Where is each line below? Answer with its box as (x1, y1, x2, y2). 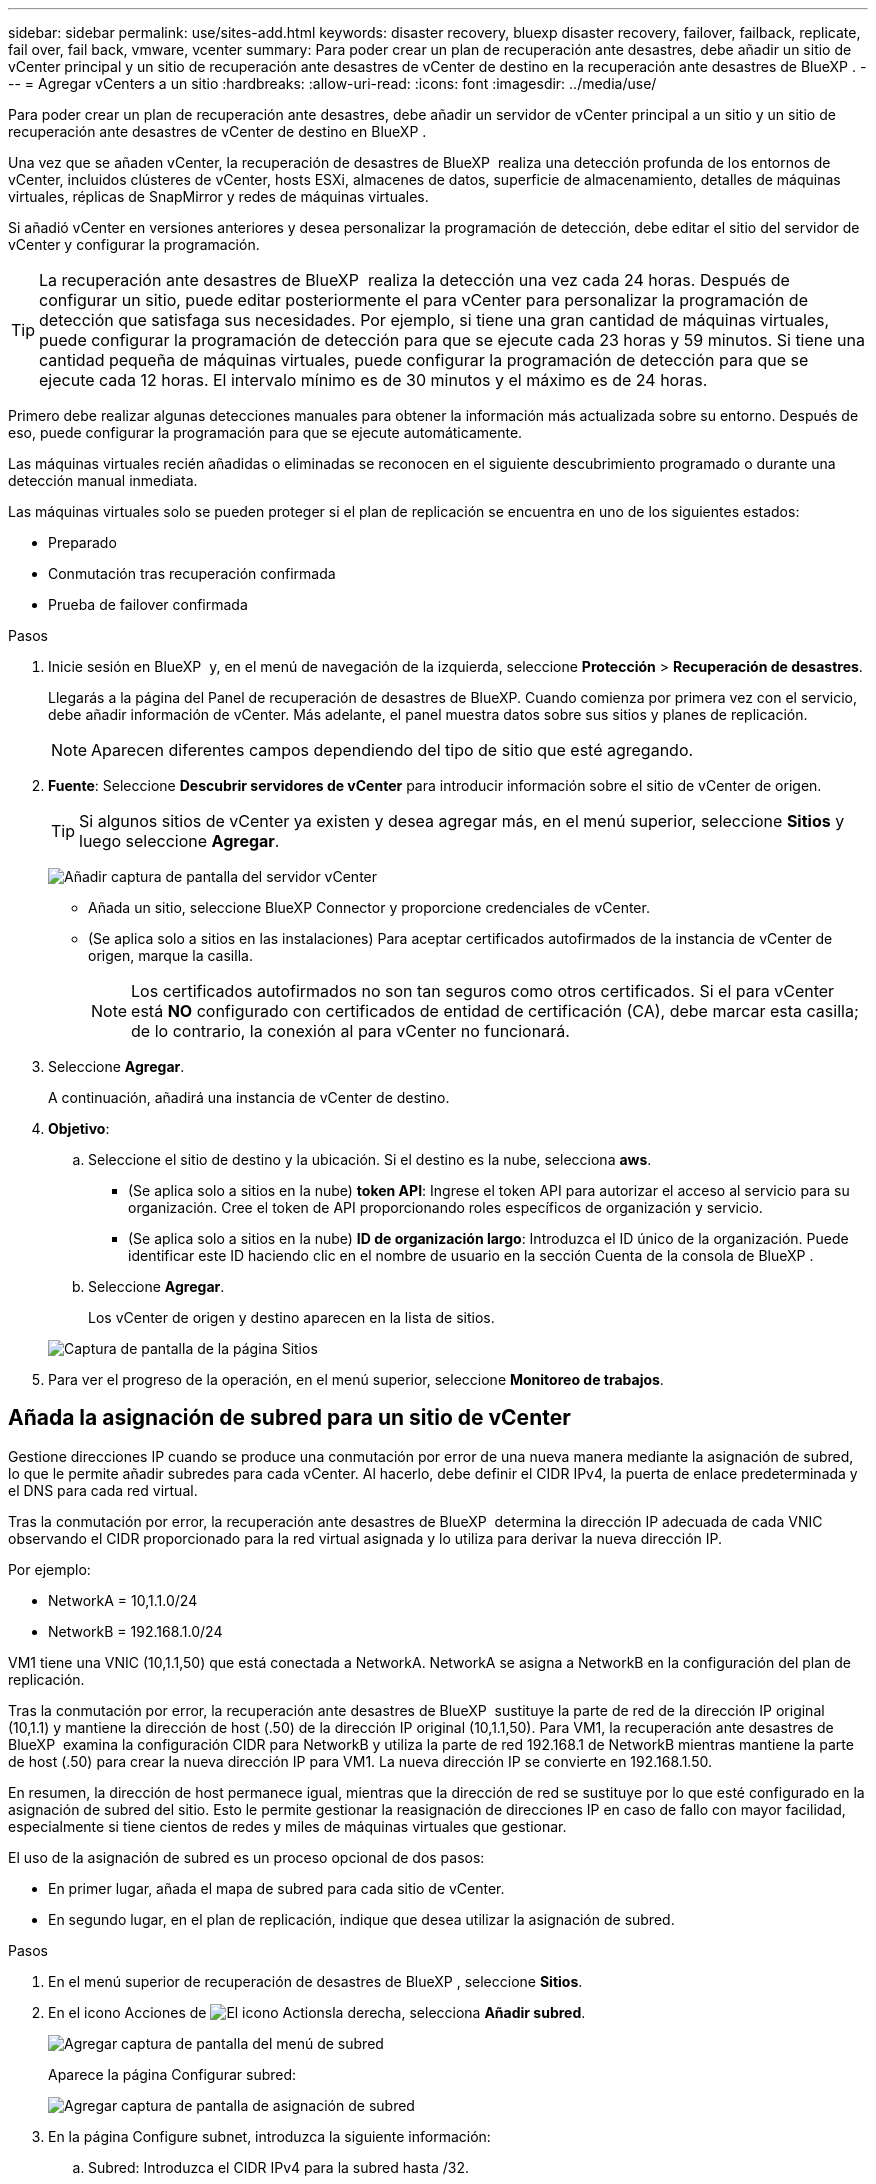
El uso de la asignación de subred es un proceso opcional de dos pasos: (8, 1848, 485, 1866)
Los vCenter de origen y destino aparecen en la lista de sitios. (88, 1309, 495, 1326)
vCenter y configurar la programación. (8, 236, 260, 253)
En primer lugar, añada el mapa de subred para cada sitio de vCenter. (48, 1879, 505, 1897)
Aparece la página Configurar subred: (48, 2065, 297, 2083)
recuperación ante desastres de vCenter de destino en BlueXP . (8, 123, 427, 140)
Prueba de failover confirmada (48, 596, 248, 613)
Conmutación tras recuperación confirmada (48, 565, 336, 582)
